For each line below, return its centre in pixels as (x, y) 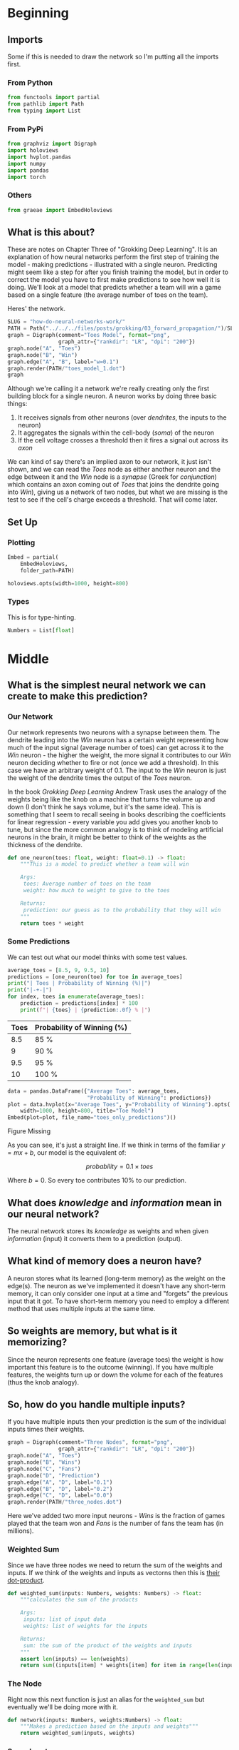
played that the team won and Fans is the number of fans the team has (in (116, 1523)
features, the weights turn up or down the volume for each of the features (115, 1375)
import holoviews (33, 151)
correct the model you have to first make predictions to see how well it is (114, 280)
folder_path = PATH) (47, 570)
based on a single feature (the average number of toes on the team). (108, 295)
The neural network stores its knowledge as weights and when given (108, 1231)
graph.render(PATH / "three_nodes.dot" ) (65, 1502)
